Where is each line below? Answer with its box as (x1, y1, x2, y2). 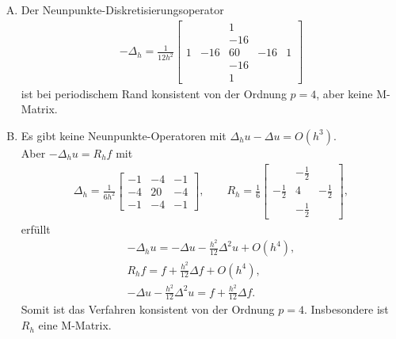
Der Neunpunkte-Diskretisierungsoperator (21, 2, 224, 17)
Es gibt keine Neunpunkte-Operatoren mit (21, 127, 227, 143)
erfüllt (21, 220, 51, 237)
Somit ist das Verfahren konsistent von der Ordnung (21, 301, 275, 318)
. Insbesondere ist (303, 301, 389, 318)
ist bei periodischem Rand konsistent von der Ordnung (21, 85, 287, 101)
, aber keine (316, 85, 373, 101)
